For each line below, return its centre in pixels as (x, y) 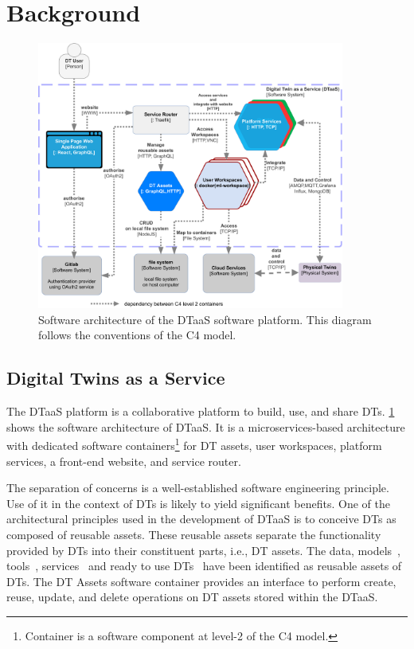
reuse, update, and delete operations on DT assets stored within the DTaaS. (192, 597)
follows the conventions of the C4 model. (137, 335)
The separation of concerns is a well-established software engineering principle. (198, 488)
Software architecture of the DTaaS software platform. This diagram (205, 319)
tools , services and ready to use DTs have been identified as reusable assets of (204, 566)
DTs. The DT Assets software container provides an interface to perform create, (201, 581)
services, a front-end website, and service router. (124, 461)
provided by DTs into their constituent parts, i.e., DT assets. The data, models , (203, 550)
